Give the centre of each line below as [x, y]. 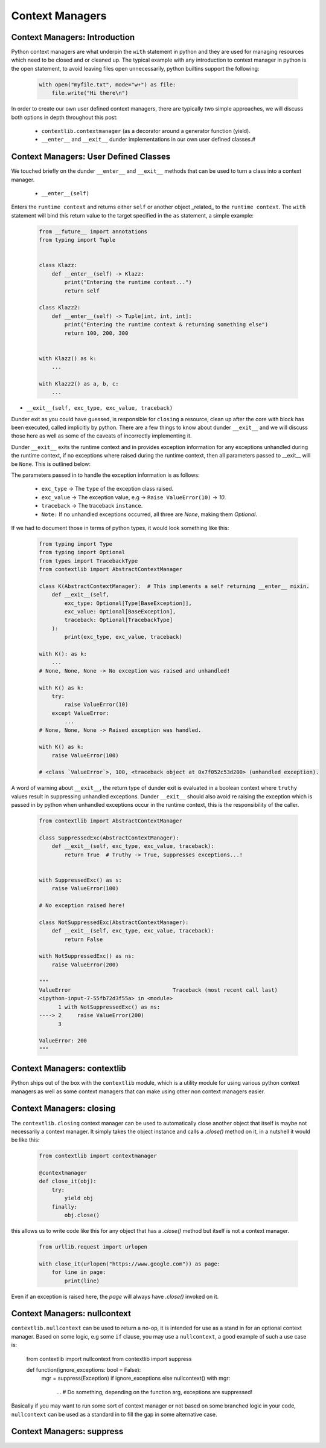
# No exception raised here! [82, 906]
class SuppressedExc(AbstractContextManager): [109, 838]
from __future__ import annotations [93, 231]
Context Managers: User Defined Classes [91, 157]
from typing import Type [76, 544]
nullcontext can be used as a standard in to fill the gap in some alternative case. [114, 1414]
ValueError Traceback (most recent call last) [158, 990]
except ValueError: [81, 713]
